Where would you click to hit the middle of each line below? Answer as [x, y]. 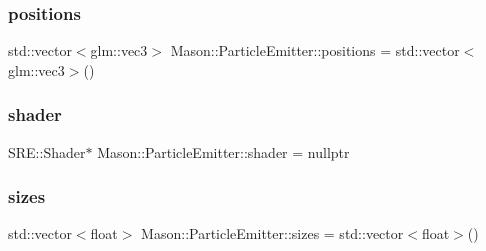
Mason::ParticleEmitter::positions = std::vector [315, 50]
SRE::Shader [47, 151]
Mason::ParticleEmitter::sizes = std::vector [272, 233]
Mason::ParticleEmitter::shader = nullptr [223, 151]
